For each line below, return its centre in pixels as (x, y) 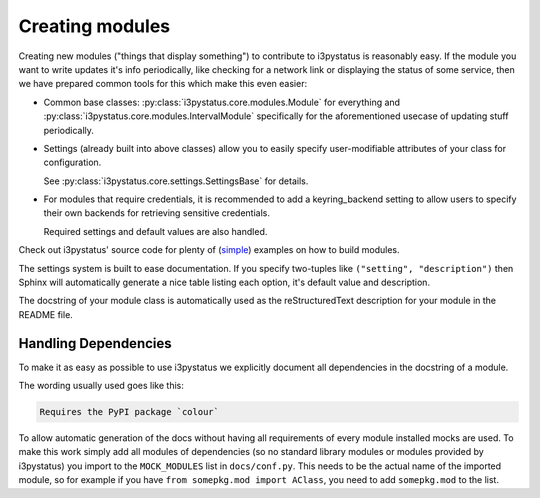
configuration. (72, 162)
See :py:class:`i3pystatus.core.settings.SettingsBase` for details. (176, 181)
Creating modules (94, 26)
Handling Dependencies (95, 343)
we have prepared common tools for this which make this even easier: (163, 84)
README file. (46, 314)
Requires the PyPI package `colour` (129, 412)
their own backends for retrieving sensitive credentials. (156, 213)
